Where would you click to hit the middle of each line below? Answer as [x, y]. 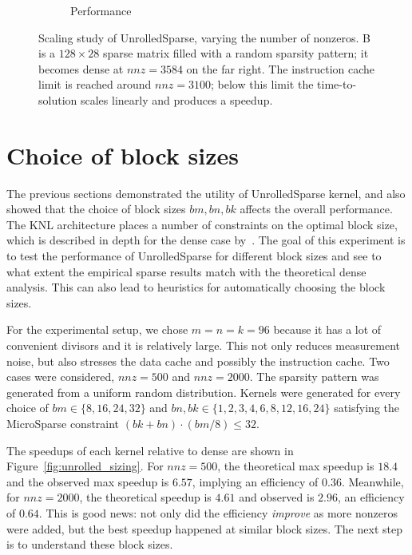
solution [58, 99]
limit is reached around [95, 84]
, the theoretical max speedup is [296, 466]
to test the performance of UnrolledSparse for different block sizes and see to [194, 256]
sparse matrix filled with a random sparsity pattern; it [236, 53]
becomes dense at [81, 68]
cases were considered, [61, 377]
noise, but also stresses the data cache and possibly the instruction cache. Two [198, 361]
